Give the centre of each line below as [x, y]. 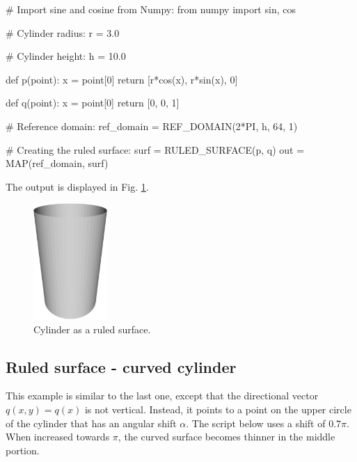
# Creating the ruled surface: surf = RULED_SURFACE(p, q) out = [155, 149]
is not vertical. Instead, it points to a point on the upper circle [218, 409]
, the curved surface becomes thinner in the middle [227, 437]
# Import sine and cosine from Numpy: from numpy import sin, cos [151, 9]
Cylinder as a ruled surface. [92, 329]
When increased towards [58, 437]
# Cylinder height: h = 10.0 [66, 56]
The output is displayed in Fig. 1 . [77, 186]
